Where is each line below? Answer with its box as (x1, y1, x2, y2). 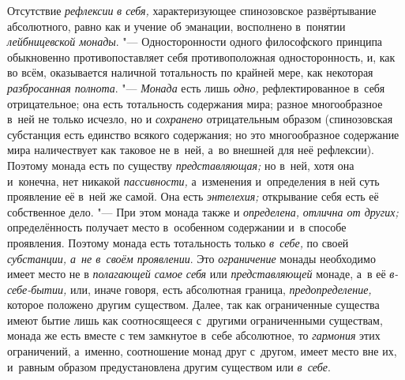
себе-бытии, (7, 280, 67, 297)
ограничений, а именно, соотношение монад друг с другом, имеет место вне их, (7, 343, 397, 359)
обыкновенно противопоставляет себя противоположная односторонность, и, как (7, 48, 396, 65)
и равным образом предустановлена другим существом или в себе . (7, 358, 331, 374)
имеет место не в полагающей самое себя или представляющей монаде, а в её (7, 265, 386, 282)
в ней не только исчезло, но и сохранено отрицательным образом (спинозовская (7, 111, 393, 127)
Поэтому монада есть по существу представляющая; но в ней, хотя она (7, 156, 354, 173)
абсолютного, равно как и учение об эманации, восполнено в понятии (7, 17, 346, 34)
